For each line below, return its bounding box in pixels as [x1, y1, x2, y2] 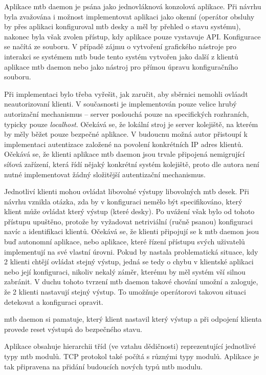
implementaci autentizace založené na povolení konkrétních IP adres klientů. [4, 138, 243, 149]
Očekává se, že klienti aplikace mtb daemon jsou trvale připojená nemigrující [4, 149, 245, 159]
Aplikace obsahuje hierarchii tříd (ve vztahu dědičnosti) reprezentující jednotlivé [4, 341, 256, 351]
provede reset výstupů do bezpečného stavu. [4, 323, 142, 334]
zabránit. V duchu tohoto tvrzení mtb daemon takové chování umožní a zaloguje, [4, 276, 258, 287]
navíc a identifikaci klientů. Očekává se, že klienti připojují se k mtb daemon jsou [4, 226, 259, 237]
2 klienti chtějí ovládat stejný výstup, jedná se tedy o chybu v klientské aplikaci [4, 256, 254, 267]
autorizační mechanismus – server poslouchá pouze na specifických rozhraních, [4, 108, 249, 119]
